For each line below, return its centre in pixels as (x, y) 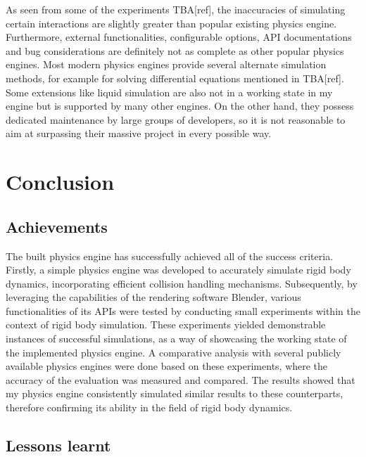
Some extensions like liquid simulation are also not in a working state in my (169, 92)
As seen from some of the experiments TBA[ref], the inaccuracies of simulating (176, 9)
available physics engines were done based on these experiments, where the (167, 366)
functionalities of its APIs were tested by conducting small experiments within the (183, 310)
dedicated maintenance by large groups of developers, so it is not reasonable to (176, 119)
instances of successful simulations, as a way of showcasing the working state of (176, 339)
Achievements (57, 226)
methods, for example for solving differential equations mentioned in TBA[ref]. (175, 78)
